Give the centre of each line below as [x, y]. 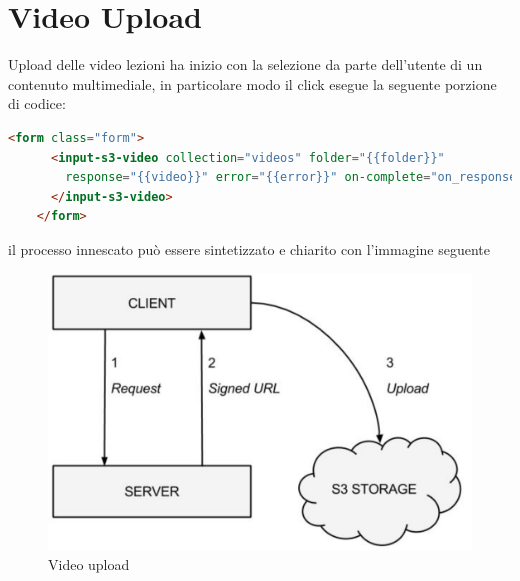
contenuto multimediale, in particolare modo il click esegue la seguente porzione [252, 83]
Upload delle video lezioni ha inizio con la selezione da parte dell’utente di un [245, 64]
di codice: [37, 103]
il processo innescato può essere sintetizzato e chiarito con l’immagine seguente [249, 248]
